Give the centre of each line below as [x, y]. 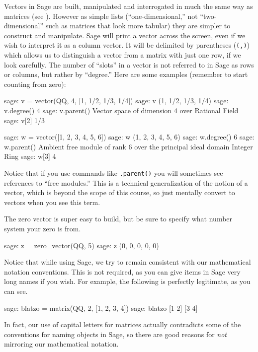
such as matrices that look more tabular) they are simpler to [138, 26]
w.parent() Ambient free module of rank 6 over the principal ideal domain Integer [129, 146]
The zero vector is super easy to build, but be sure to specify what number [118, 219]
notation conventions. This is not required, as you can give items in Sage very [122, 271]
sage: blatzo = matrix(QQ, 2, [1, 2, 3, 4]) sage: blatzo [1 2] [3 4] [101, 308]
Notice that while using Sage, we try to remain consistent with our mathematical [128, 262]
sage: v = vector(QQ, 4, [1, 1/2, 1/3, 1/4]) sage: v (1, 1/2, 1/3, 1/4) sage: [116, 101]
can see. [16, 291]
